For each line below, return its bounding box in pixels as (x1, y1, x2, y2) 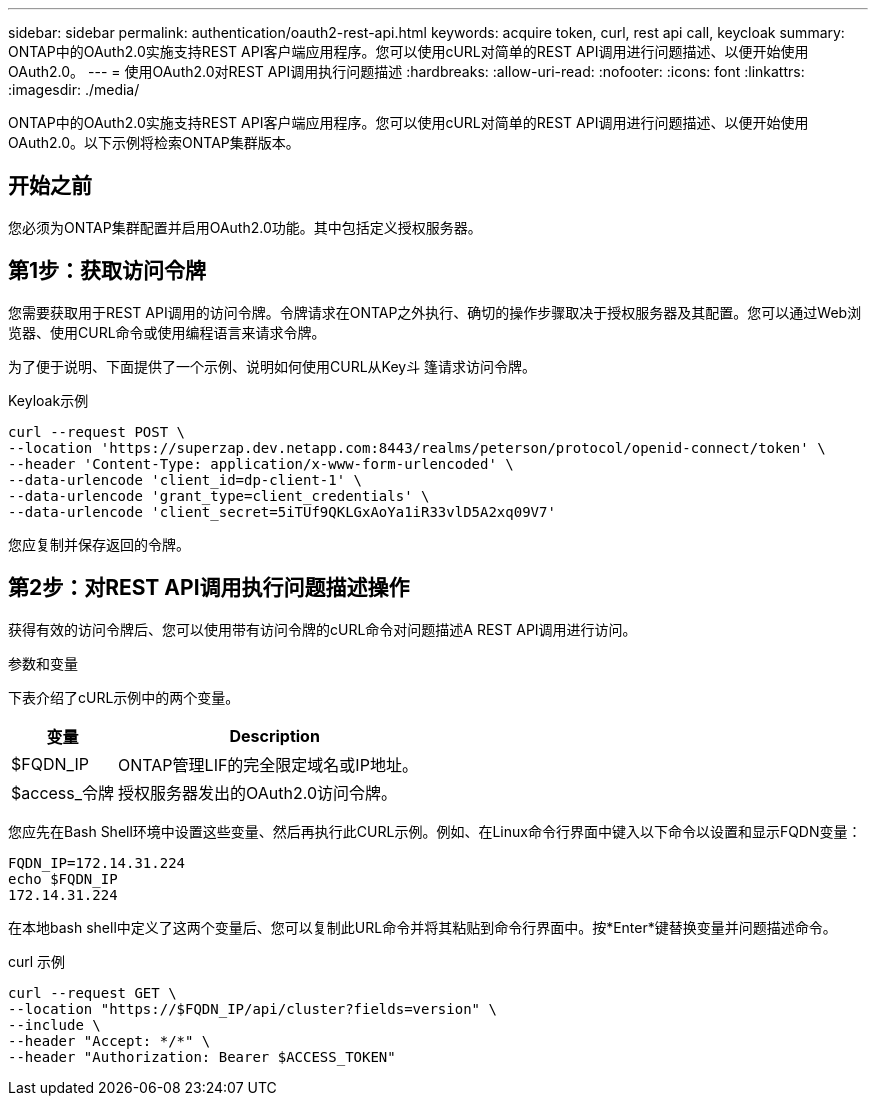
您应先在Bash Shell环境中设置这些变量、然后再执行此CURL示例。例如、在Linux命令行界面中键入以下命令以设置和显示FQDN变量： (8, 822, 862, 840)
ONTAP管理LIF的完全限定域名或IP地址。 (118, 754, 418, 775)
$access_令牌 (11, 782, 115, 803)
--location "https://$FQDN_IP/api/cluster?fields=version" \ (8, 1000, 497, 1017)
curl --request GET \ (8, 984, 177, 1001)
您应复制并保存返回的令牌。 (8, 535, 190, 553)
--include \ (8, 1016, 101, 1033)
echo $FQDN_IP (8, 870, 118, 887)
